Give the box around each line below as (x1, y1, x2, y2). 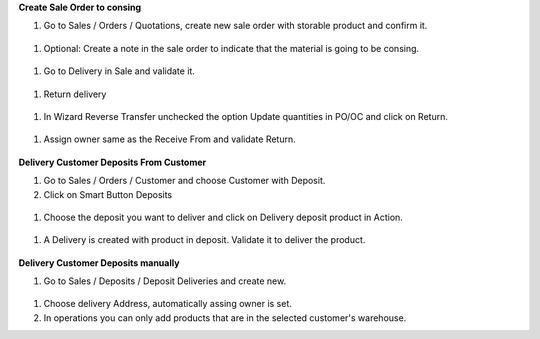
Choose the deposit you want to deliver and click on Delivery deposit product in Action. (43, 211, 404, 223)
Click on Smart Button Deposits (43, 188, 173, 200)
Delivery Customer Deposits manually (18, 256, 180, 269)
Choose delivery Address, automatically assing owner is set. (43, 298, 292, 310)
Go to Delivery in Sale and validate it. (43, 65, 195, 77)
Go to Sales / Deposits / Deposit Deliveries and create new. (43, 275, 287, 287)
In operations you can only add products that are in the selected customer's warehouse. (43, 311, 407, 324)
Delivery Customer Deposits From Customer (18, 156, 207, 168)
